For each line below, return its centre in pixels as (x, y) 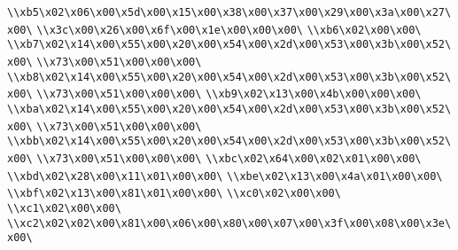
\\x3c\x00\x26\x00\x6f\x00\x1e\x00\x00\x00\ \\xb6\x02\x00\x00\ (229, 30)
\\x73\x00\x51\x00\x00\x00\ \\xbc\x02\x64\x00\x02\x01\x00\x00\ (229, 158)
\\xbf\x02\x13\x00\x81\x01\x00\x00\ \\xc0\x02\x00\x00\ (174, 194)
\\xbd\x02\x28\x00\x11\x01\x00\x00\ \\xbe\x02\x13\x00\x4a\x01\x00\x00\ (225, 176)
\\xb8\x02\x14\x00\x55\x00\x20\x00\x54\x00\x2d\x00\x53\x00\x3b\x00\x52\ (229, 77)
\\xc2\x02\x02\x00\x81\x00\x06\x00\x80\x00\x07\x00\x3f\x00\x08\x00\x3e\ (229, 223)
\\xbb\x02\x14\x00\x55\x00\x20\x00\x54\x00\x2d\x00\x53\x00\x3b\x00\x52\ (229, 141)
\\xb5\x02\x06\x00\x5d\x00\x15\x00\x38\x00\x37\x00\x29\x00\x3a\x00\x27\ (229, 12)
